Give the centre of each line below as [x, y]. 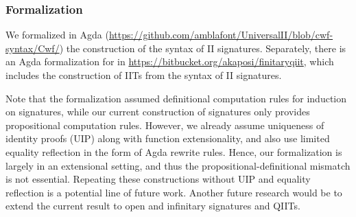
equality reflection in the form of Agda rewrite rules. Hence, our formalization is [174, 151]
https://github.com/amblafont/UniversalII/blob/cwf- [221, 35]
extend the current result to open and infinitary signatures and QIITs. [153, 206]
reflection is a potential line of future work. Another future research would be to [174, 192]
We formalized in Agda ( [57, 35]
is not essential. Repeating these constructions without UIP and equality [158, 179]
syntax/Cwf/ [33, 48]
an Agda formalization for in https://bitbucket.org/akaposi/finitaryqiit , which [170, 61]
